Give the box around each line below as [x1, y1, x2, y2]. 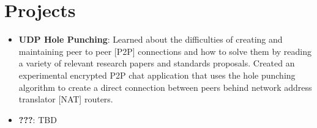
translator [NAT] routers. [18, 93, 113, 105]
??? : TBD [18, 113, 57, 126]
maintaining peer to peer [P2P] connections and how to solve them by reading [18, 44, 312, 57]
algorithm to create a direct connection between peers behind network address [18, 80, 312, 93]
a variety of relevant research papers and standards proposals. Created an [18, 57, 295, 69]
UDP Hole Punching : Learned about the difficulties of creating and [18, 33, 283, 46]
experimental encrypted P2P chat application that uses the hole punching [18, 68, 296, 81]
